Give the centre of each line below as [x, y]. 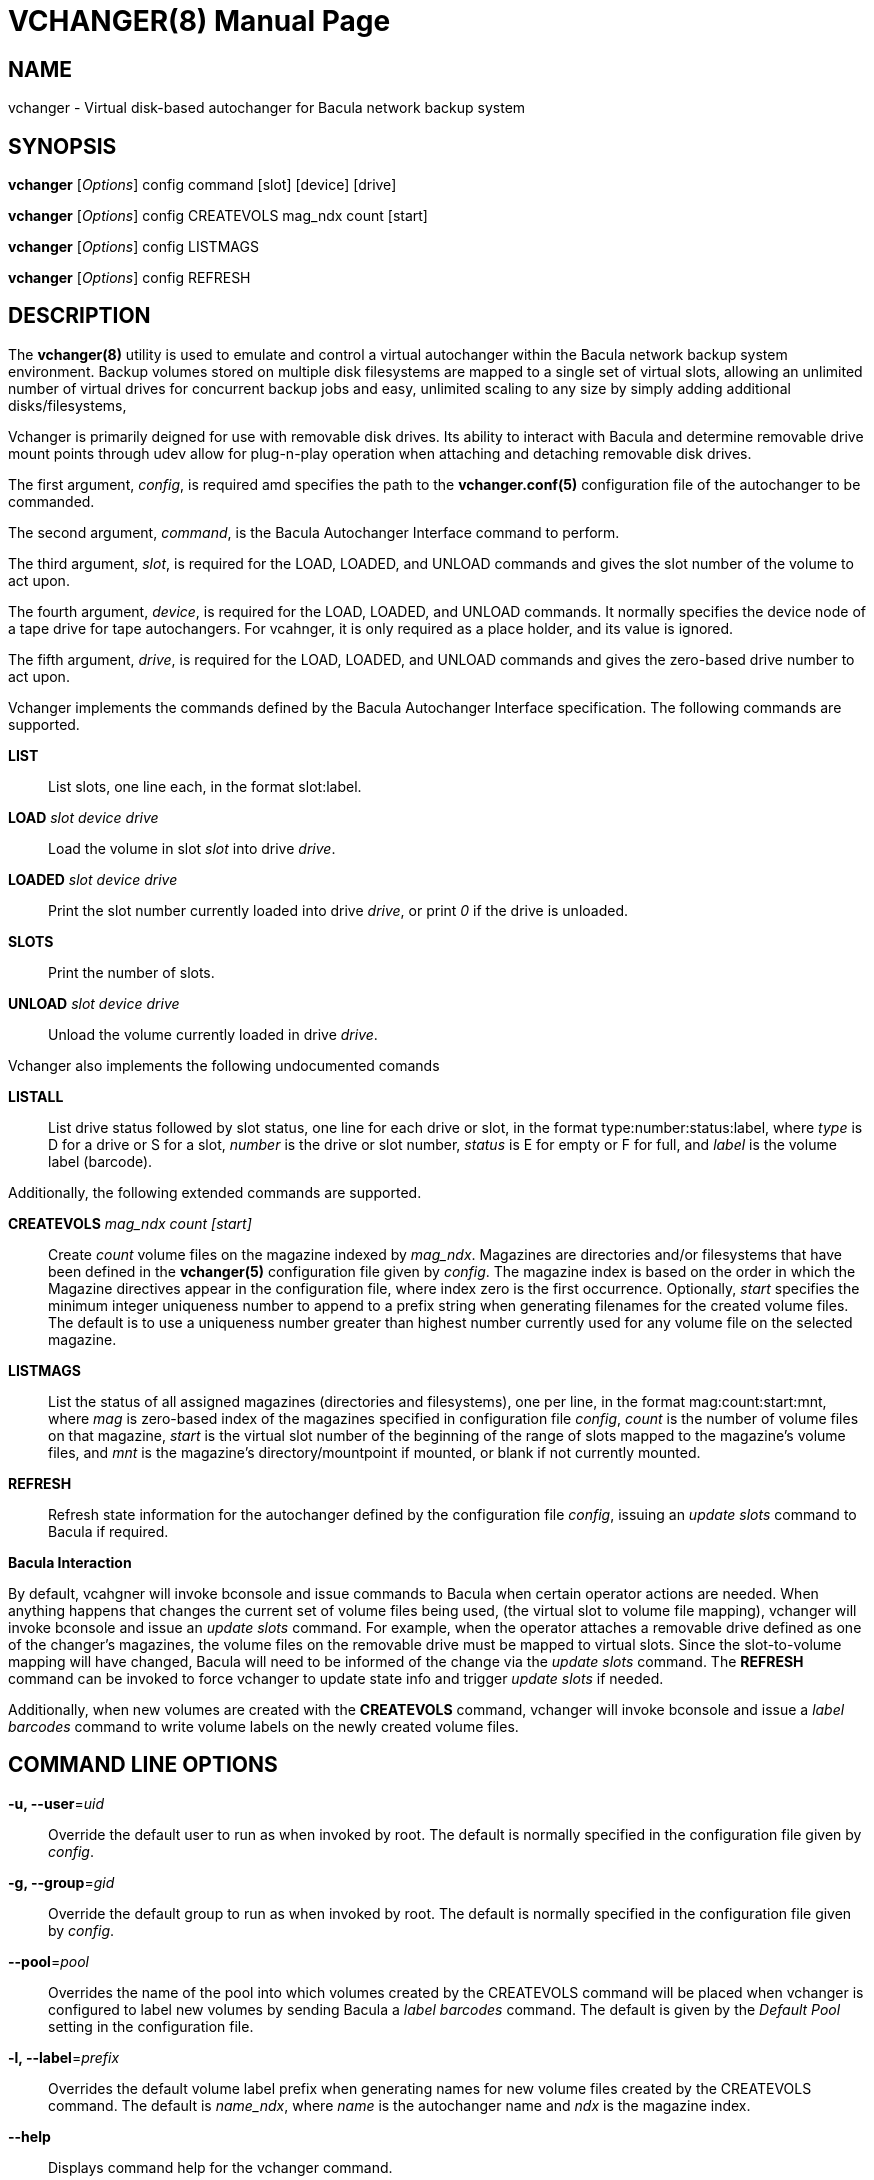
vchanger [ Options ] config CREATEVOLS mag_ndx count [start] [218, 216]
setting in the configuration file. [151, 2026]
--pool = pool [48, 1961]
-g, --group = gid [61, 1882]
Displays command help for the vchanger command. [220, 2167]
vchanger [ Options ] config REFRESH [129, 278]
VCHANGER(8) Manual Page [199, 21]
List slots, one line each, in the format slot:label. [205, 786]
